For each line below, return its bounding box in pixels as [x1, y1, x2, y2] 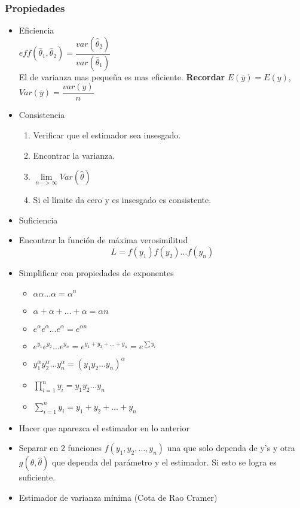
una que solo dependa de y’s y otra [167, 442, 295, 454]
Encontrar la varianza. [33, 149, 115, 161]
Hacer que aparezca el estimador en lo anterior [19, 421, 190, 434]
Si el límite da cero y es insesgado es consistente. [33, 193, 212, 206]
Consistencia [19, 108, 65, 121]
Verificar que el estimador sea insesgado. [33, 128, 181, 141]
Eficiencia [19, 24, 54, 37]
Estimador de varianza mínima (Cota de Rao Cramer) [19, 491, 218, 503]
